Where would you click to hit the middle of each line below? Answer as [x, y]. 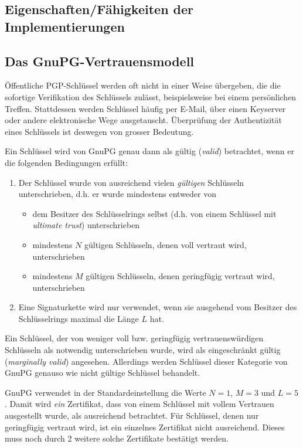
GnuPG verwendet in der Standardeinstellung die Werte [105, 392]
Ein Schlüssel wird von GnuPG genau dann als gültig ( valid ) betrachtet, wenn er [149, 151]
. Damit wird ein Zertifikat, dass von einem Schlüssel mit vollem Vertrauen [139, 404]
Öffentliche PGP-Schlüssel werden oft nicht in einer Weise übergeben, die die [143, 85]
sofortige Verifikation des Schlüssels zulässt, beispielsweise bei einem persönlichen [151, 96]
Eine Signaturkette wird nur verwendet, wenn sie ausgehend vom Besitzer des [158, 307]
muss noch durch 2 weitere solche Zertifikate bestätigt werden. [117, 438]
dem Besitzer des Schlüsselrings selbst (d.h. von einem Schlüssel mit [154, 213]
